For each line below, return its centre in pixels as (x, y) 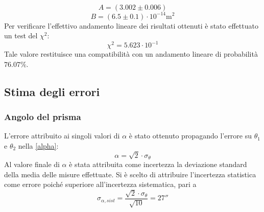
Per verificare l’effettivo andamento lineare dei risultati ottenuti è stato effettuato (131, 25)
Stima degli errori (52, 91)
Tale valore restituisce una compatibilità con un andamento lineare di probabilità (131, 54)
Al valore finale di (32, 164)
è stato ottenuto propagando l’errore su (190, 136)
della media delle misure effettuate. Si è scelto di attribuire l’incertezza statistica (130, 174)
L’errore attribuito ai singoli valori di (62, 136)
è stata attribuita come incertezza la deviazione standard (158, 164)
